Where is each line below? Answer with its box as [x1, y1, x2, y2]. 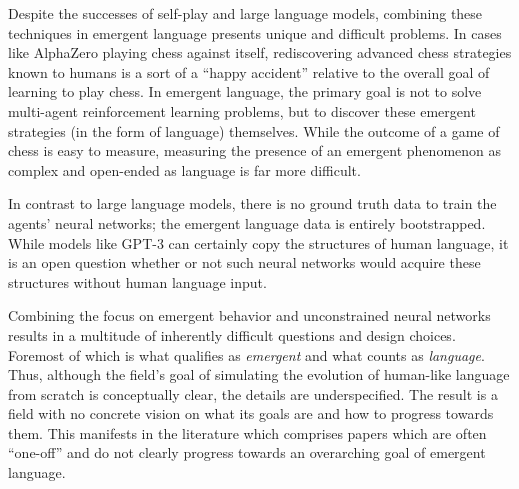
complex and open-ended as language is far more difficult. [8, 159, 361, 180]
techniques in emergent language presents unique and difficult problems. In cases [8, 22, 502, 43]
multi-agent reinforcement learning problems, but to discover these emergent [8, 100, 476, 121]
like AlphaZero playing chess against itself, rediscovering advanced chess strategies [8, 42, 512, 63]
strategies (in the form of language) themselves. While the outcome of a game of [8, 120, 500, 141]
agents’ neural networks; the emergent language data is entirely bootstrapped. [8, 212, 486, 233]
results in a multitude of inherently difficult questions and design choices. [8, 324, 456, 345]
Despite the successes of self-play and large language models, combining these [8, 3, 483, 23]
